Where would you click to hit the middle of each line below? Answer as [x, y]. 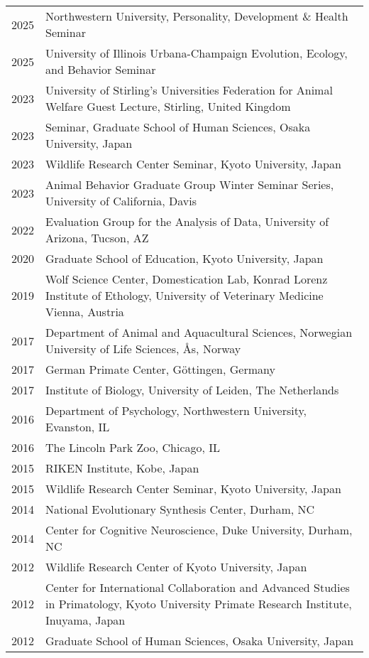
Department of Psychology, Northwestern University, [176, 410]
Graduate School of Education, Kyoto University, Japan [184, 258]
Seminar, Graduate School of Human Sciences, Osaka [178, 127]
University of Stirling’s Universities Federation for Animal [189, 90]
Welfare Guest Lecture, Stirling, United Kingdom [168, 106]
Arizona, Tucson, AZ [97, 238]
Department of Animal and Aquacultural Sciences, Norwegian [199, 332]
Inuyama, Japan [86, 620]
